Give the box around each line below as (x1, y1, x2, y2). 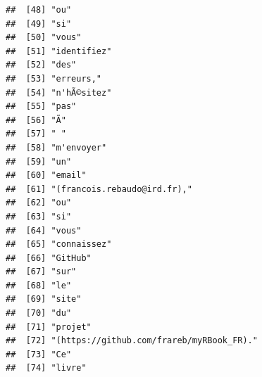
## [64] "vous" (6, 225, 82, 236)
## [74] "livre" (6, 363, 87, 373)
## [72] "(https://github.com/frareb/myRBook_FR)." (6, 336, 258, 346)
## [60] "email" (6, 170, 87, 181)
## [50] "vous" (6, 32, 82, 43)
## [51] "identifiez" (6, 46, 112, 56)
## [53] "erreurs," (6, 73, 102, 84)
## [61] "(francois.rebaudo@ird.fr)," (6, 184, 192, 194)
